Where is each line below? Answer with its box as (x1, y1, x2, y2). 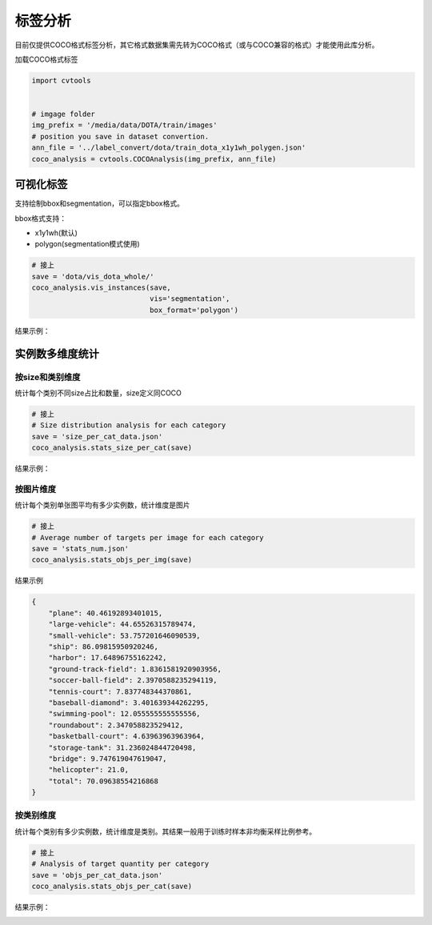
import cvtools (31, 76, 91, 85)
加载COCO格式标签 (14, 54, 78, 64)
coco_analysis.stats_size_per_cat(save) (31, 443, 192, 452)
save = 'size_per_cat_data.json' (31, 432, 163, 441)
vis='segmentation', (149, 294, 230, 303)
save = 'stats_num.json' (31, 544, 130, 554)
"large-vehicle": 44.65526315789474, (48, 620, 197, 629)
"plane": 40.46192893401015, (48, 608, 163, 618)
